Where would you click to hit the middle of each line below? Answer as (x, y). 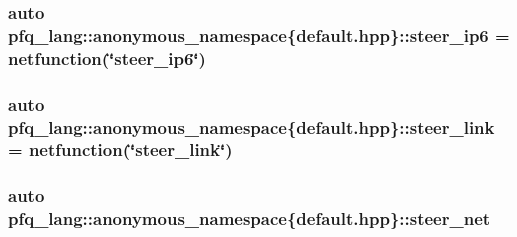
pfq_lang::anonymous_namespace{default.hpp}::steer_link (251, 126)
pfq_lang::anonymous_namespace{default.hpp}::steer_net (249, 218)
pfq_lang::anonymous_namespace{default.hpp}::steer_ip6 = (259, 34)
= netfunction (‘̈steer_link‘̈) (120, 149)
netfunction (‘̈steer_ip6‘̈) (107, 57)
